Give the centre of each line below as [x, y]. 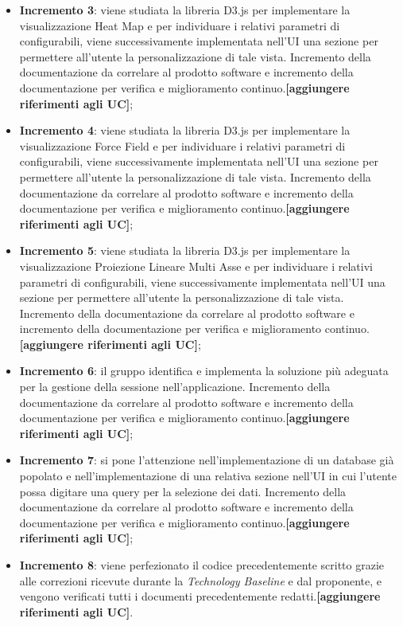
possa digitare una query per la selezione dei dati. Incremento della [183, 491]
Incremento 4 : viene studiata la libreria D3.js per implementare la [185, 130]
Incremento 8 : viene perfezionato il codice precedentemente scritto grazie [201, 565]
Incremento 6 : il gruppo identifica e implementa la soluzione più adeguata [204, 371]
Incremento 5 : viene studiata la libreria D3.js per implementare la [185, 250]
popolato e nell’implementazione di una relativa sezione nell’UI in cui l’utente [208, 476]
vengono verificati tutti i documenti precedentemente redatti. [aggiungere [200, 596]
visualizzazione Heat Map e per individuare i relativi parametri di [180, 25]
